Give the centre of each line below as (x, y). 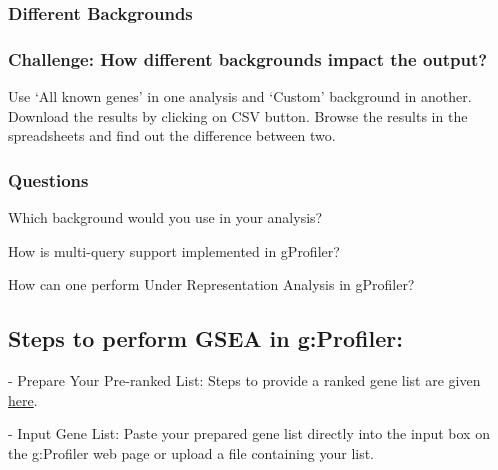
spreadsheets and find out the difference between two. (172, 135)
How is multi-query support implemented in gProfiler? (174, 250)
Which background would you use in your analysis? (165, 217)
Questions (48, 179)
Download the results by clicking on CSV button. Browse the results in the (238, 115)
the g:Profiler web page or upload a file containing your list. (191, 452)
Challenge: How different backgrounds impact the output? (248, 58)
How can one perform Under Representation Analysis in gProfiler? (211, 284)
